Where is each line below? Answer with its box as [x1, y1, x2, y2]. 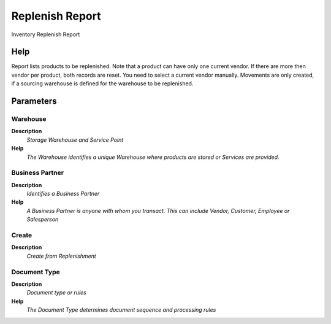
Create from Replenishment [26, 252, 96, 260]
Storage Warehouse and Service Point [26, 136, 124, 144]
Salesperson [26, 215, 59, 223]
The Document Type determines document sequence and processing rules [26, 306, 216, 314]
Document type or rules [26, 289, 87, 296]
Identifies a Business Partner [26, 190, 100, 198]
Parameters [11, 96, 57, 107]
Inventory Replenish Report [11, 31, 80, 38]
